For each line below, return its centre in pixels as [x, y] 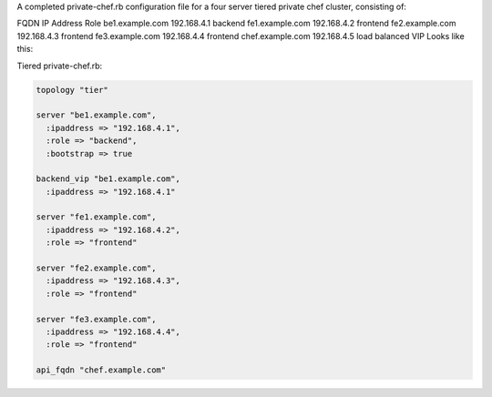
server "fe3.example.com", [96, 319]
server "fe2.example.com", [96, 268]
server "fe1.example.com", [96, 217]
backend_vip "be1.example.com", [108, 179]
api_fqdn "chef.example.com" [101, 370]
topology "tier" [72, 90]
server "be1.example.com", [96, 115]
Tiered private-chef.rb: [60, 66]
